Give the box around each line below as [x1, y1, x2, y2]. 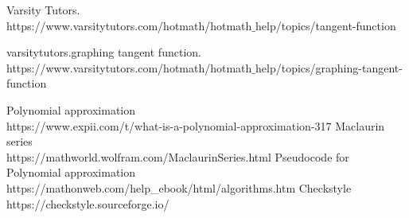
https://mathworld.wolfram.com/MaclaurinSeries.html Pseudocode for [6, 148, 349, 165]
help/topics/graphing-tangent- [255, 59, 403, 76]
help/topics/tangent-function [255, 17, 396, 33]
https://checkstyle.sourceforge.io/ [6, 195, 169, 212]
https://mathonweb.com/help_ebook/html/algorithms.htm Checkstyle [6, 179, 352, 196]
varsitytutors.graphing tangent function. [6, 44, 201, 60]
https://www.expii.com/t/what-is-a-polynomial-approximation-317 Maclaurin [6, 117, 385, 134]
